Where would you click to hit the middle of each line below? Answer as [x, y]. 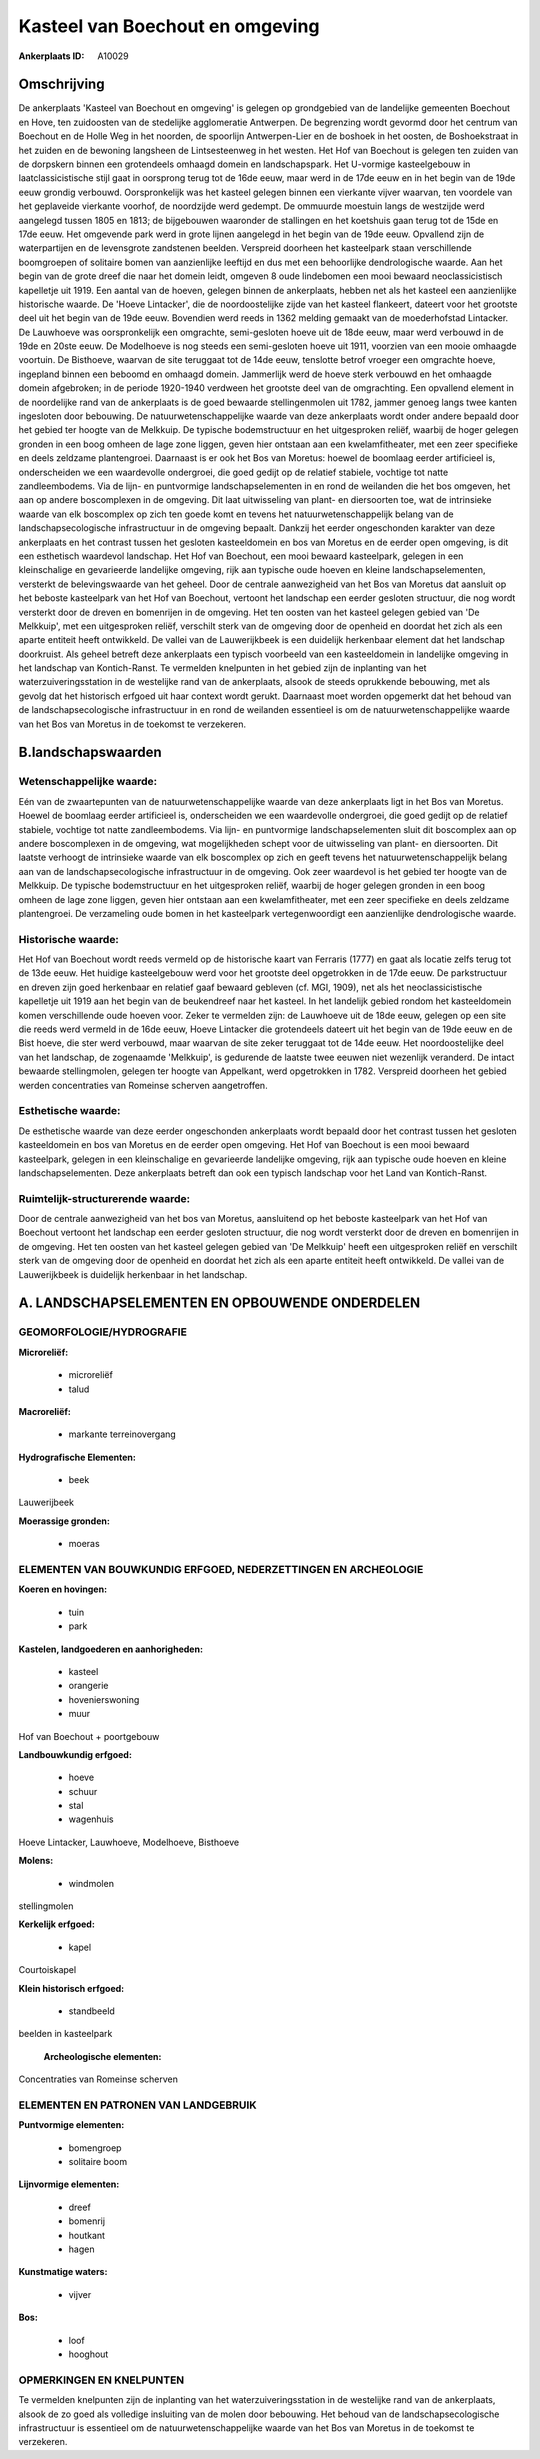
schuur [83, 1791]
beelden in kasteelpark [65, 2034]
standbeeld [91, 2011]
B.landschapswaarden [90, 752]
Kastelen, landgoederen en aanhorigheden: [111, 1649]
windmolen [91, 1883]
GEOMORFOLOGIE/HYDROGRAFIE [102, 1332]
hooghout [88, 2354]
